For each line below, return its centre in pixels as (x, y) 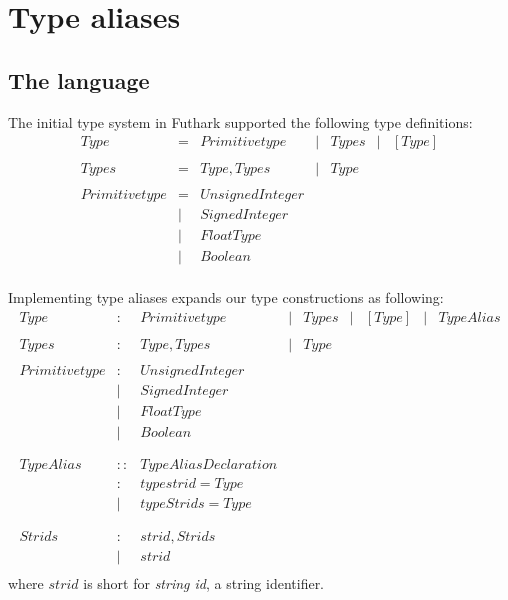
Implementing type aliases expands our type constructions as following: (226, 297)
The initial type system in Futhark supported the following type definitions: (240, 121)
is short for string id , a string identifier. (204, 582)
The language (79, 79)
